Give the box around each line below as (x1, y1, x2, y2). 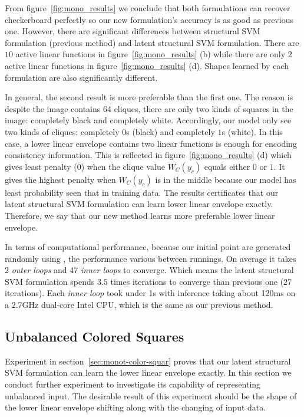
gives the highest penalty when (5, 173, 116, 185)
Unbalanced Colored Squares (5, 327, 184, 346)
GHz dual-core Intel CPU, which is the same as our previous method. (22, 298, 273, 311)
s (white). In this (222, 125, 283, 137)
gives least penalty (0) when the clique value (5, 160, 165, 172)
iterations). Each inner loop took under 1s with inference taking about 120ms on (5, 287, 296, 299)
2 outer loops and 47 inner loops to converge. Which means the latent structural (5, 264, 294, 276)
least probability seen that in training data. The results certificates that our (5, 186, 279, 198)
